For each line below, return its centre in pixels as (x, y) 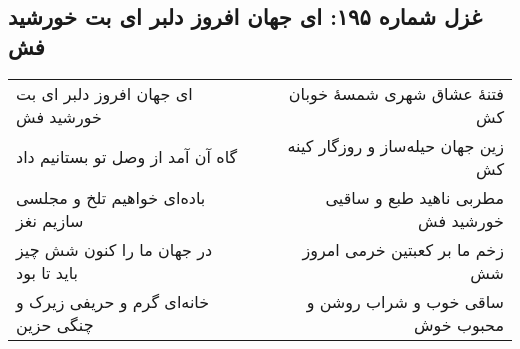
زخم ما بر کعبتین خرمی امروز (403, 249)
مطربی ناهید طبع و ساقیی (414, 197)
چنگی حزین (55, 324)
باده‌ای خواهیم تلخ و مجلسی (111, 197)
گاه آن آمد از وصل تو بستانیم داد (127, 157)
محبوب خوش (458, 324)
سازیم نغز (50, 220)
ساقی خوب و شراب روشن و (405, 301)
